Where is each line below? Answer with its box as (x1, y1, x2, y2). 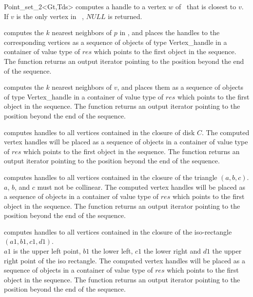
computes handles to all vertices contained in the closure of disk (4, 127, 195, 137)
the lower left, (92, 246, 133, 256)
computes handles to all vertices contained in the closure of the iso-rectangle (4, 226, 232, 237)
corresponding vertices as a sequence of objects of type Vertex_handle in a (4, 37, 227, 47)
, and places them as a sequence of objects (117, 82, 244, 92)
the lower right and (143, 246, 201, 256)
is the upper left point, (13, 246, 81, 256)
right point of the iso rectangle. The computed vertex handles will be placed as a (4, 255, 245, 265)
